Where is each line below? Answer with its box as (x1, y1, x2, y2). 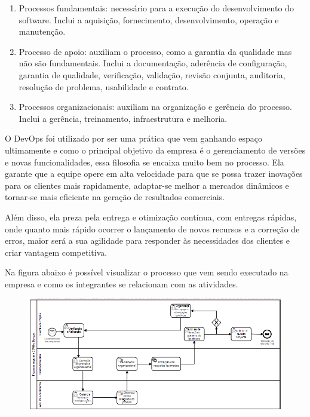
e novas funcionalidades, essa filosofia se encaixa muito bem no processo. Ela (5, 155, 284, 168)
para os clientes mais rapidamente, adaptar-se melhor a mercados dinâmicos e (5, 179, 289, 191)
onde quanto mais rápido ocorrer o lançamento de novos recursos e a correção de (5, 222, 300, 235)
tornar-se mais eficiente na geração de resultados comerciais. (5, 191, 225, 203)
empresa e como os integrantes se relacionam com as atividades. (5, 277, 238, 290)
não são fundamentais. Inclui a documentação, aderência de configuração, (19, 57, 287, 69)
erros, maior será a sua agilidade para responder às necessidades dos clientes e (5, 234, 290, 247)
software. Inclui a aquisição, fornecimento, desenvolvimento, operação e (19, 13, 279, 26)
